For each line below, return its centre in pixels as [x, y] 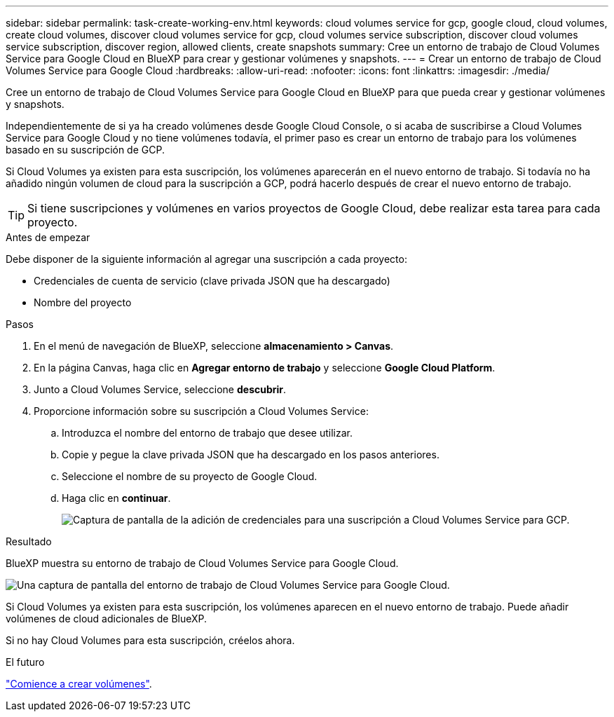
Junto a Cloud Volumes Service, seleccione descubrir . [160, 389]
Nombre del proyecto [83, 302]
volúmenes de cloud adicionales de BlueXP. [107, 619]
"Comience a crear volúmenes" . [79, 684]
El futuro [25, 662]
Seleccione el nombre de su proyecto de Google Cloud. [190, 476]
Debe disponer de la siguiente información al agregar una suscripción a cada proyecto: [206, 259]
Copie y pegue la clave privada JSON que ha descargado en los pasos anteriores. [251, 455]
